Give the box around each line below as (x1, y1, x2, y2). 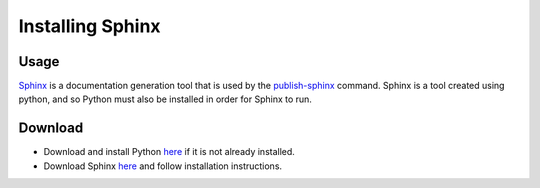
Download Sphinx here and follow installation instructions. (43, 160, 283, 172)
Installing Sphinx (18, 15, 161, 37)
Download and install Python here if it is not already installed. (43, 146, 295, 158)
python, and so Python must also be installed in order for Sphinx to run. (18, 93, 312, 105)
